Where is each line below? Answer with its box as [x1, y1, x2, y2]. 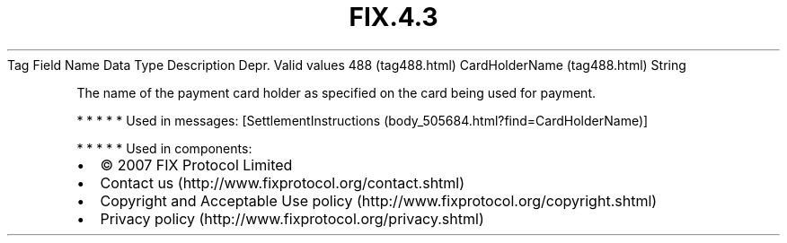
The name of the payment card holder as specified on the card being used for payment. [76, 84, 596, 100]
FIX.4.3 [349, 2, 438, 32]
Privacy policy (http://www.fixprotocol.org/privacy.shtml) [100, 209, 484, 228]
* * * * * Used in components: [76, 140, 252, 156]
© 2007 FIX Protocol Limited [100, 155, 293, 174]
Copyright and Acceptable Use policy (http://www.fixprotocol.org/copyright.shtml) [100, 191, 658, 210]
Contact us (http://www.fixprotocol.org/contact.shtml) [100, 173, 465, 192]
